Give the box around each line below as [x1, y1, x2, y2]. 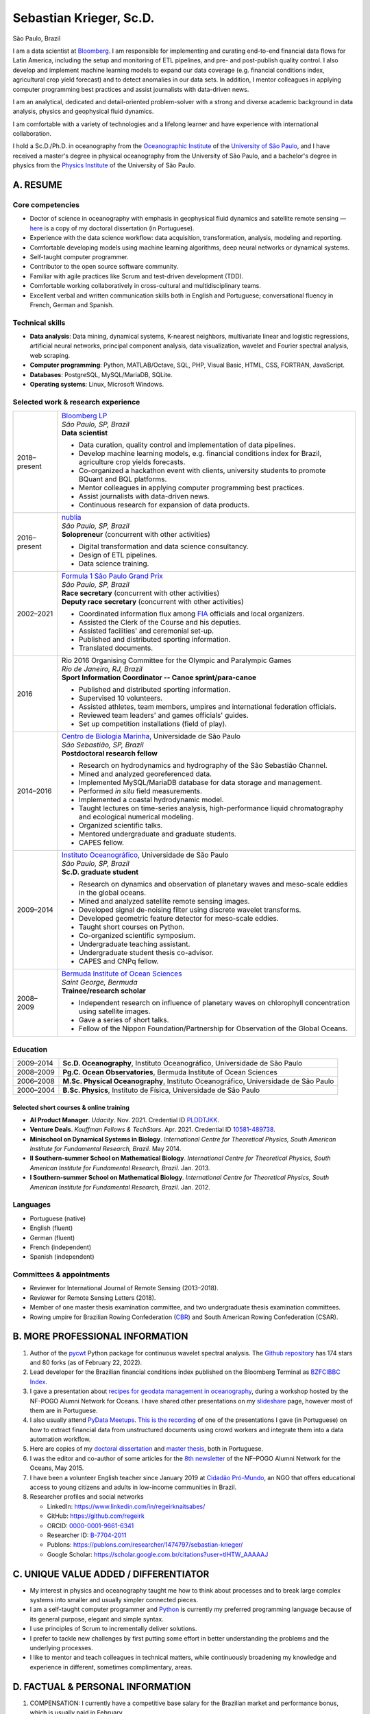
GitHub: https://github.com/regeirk [47, 1512, 145, 1520]
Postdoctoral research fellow [62, 749, 158, 758]
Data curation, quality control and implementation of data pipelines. [79, 440, 296, 450]
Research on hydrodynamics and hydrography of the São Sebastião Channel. [79, 761, 328, 771]
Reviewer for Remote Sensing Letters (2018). [29, 1293, 156, 1302]
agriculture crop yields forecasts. [79, 457, 186, 467]
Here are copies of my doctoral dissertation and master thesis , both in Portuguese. [29, 1445, 264, 1453]
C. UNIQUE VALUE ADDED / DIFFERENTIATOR [12, 1568, 210, 1580]
